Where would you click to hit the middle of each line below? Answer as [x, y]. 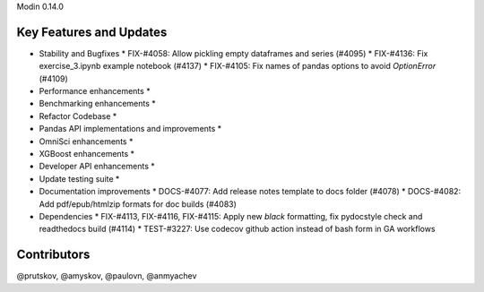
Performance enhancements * [95, 91]
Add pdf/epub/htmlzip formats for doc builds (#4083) [138, 204]
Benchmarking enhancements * [97, 104]
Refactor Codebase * [78, 116]
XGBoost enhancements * [86, 154]
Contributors [53, 255]
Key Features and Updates [92, 32]
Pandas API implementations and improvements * [130, 129]
